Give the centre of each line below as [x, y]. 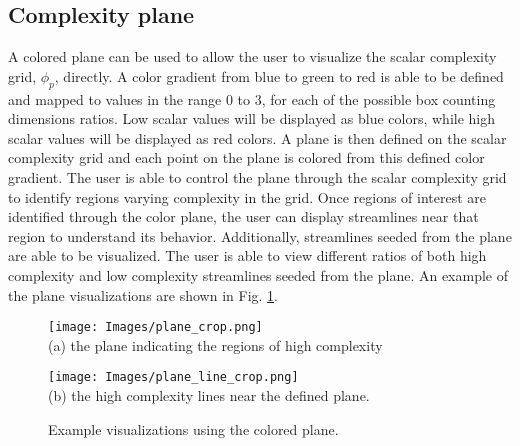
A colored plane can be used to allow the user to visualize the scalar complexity [252, 56]
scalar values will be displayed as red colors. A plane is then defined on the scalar [257, 137]
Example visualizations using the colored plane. [193, 428]
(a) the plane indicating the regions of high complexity [215, 344]
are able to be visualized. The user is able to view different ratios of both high [247, 255]
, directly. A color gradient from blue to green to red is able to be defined [279, 75]
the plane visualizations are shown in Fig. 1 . [143, 294]
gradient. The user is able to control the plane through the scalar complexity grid [257, 176]
